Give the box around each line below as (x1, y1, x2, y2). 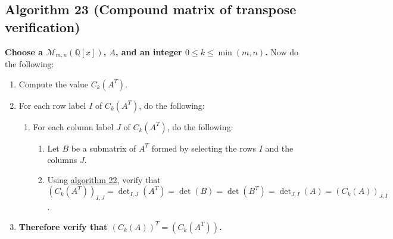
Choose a (5, 45, 43, 58)
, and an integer (116, 45, 182, 58)
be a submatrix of (71, 141, 136, 154)
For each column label (33, 120, 114, 133)
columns (47, 153, 77, 166)
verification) (5, 17, 80, 36)
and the (265, 141, 294, 154)
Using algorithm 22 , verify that (47, 173, 161, 185)
